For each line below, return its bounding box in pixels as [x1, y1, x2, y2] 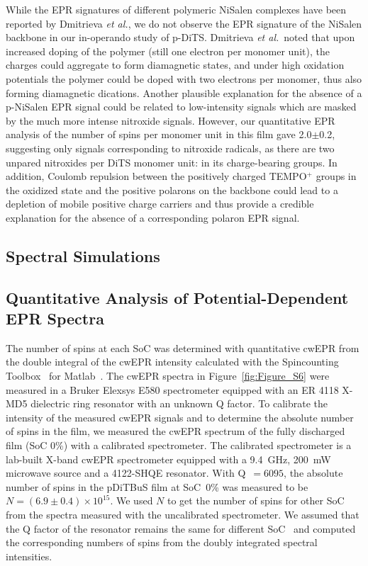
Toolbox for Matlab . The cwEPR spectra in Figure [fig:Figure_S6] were [6, 368, 330, 383]
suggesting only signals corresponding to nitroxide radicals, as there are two [6, 140, 335, 155]
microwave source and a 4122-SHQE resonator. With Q [6, 465, 246, 480]
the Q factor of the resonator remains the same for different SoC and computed [6, 521, 356, 536]
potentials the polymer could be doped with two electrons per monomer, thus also [6, 71, 362, 86]
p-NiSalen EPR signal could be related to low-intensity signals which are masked [6, 99, 357, 114]
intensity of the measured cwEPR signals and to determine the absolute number [6, 409, 354, 424]
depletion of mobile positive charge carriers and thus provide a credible [6, 196, 314, 211]
